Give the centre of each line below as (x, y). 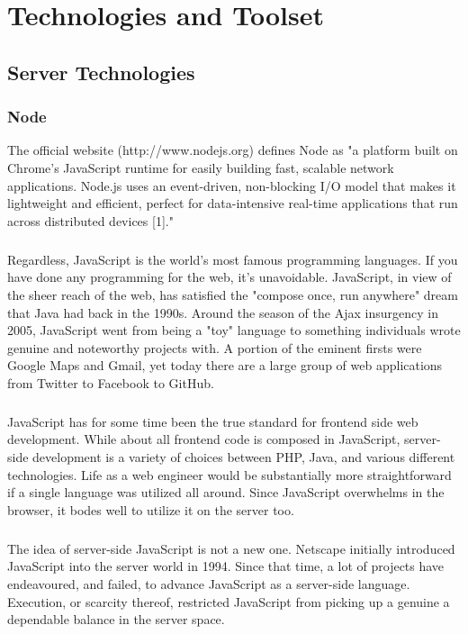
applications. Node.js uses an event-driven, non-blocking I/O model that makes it (232, 185)
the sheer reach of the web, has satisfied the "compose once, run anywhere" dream (233, 294)
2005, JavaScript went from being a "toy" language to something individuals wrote (234, 330)
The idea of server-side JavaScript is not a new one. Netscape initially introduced (231, 548)
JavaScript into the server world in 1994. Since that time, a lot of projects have (226, 566)
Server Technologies (101, 72)
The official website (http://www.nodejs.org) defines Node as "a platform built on (233, 150)
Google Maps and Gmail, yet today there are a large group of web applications (225, 365)
